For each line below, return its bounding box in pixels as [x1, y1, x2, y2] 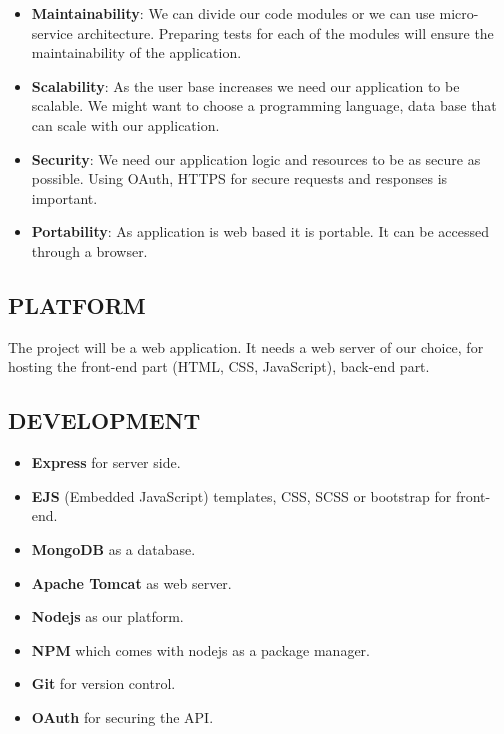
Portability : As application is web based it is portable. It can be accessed [31, 221, 489, 242]
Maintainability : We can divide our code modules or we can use [31, 3, 435, 23]
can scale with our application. [31, 114, 220, 135]
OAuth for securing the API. [31, 706, 214, 727]
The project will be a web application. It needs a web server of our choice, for [8, 336, 484, 357]
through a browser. [31, 240, 148, 261]
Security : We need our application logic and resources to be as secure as [31, 148, 481, 169]
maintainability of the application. [31, 42, 242, 63]
